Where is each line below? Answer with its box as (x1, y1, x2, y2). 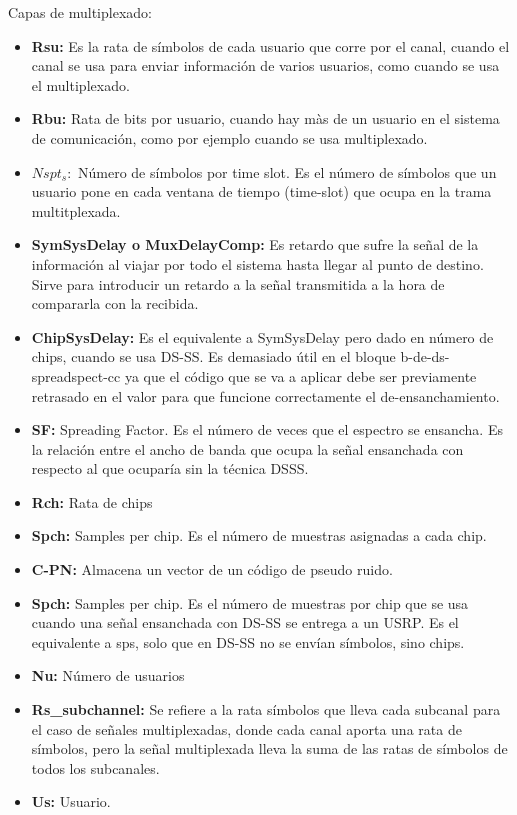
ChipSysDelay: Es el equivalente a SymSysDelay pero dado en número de (31, 326, 494, 347)
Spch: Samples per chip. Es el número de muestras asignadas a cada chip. (31, 525, 487, 546)
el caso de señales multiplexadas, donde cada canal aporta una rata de (31, 718, 462, 739)
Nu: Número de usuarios (31, 665, 185, 686)
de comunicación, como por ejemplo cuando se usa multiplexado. (31, 127, 428, 148)
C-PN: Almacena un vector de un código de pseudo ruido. (31, 559, 393, 580)
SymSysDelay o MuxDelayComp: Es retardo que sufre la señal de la (31, 234, 479, 255)
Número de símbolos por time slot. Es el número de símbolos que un (78, 161, 497, 182)
